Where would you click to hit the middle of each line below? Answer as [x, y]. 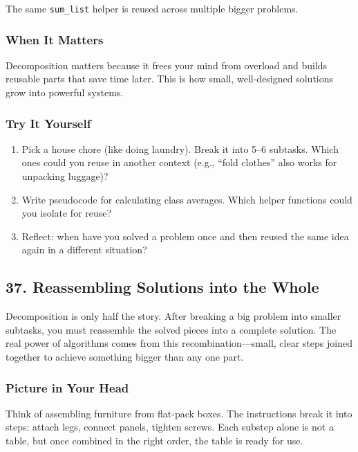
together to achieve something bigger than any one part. [125, 357]
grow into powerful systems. [65, 92]
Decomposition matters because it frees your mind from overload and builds [167, 65]
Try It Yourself [48, 123]
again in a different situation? [84, 250]
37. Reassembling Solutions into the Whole [162, 287]
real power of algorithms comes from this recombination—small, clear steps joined [179, 343]
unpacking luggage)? [65, 176]
